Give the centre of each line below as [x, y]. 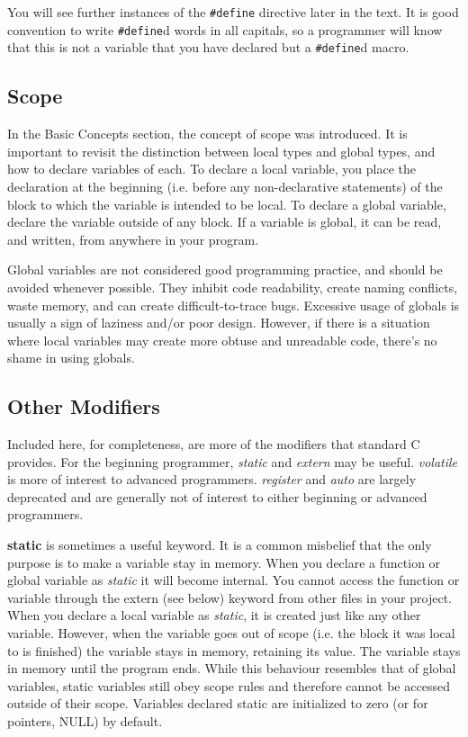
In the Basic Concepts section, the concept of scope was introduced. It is [207, 134]
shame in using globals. [71, 358]
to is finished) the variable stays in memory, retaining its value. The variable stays [234, 650]
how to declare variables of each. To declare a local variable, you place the [212, 169]
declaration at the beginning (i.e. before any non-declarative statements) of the [225, 186]
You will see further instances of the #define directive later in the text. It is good [233, 12]
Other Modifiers [84, 406]
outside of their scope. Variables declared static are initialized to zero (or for [218, 703]
